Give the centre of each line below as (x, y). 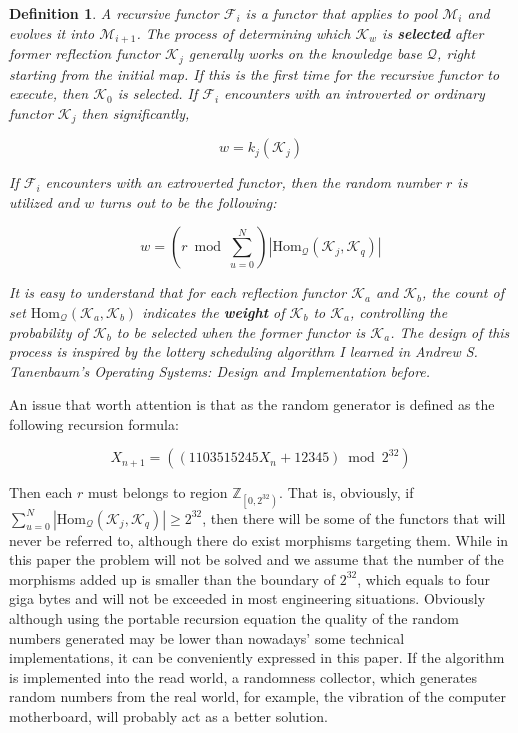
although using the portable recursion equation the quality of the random (234, 618)
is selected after (433, 32)
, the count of (463, 292)
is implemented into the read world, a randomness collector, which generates (243, 676)
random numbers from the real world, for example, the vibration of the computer (258, 696)
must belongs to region (158, 492)
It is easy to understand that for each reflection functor (178, 292)
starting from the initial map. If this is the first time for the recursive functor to (254, 73)
